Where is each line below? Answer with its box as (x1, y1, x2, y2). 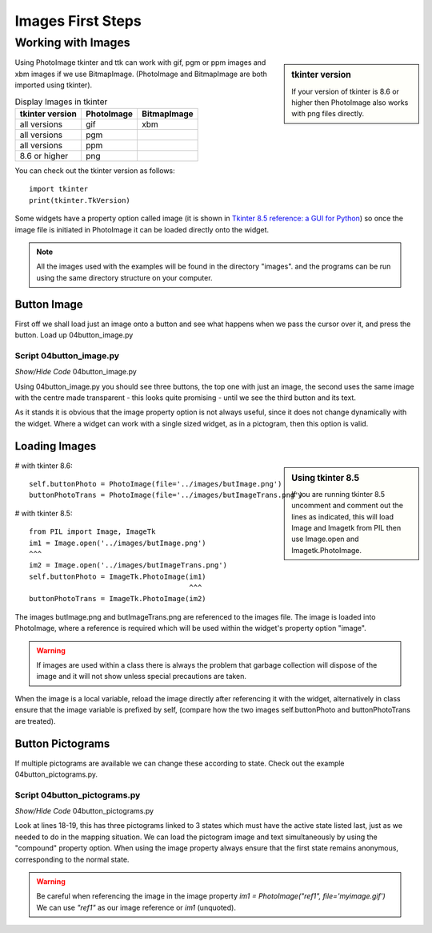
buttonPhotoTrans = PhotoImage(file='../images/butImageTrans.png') (29, 491, 303, 500)
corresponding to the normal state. (14, 854, 130, 864)
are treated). (14, 716, 56, 725)
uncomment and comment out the (291, 501, 404, 511)
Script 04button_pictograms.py (14, 790, 141, 801)
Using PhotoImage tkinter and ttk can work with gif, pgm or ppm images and (14, 58, 266, 67)
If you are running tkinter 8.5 (291, 489, 386, 499)
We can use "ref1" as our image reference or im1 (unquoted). (36, 903, 236, 912)
